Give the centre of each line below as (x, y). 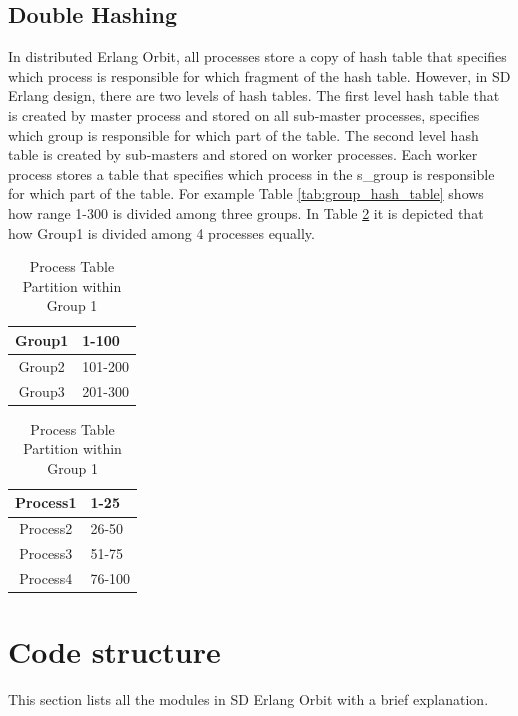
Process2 (46, 528)
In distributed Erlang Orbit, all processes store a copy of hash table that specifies (257, 56)
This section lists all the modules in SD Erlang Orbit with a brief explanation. (248, 699)
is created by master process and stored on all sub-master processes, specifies (244, 114)
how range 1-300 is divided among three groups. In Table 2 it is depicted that (246, 212)
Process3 (46, 553)
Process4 (46, 578)
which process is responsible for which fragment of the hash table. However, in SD (259, 75)
